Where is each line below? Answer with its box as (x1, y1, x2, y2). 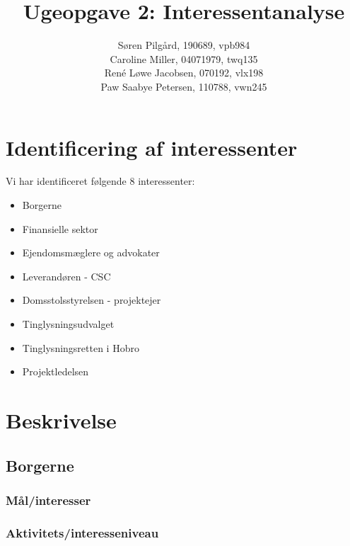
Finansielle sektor (22, 221, 98, 236)
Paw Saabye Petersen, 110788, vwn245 (100, 79, 267, 93)
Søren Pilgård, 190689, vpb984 (117, 38, 250, 52)
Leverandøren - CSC (22, 268, 111, 283)
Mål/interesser (6, 491, 91, 508)
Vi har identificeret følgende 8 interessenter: (6, 174, 195, 188)
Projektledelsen (22, 364, 89, 379)
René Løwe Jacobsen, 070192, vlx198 (104, 65, 264, 80)
